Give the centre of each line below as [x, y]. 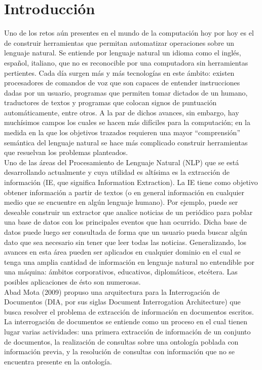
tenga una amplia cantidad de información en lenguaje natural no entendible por [129, 261]
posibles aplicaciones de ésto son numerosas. [72, 281]
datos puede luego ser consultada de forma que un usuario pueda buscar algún [126, 232]
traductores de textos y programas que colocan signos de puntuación [110, 102]
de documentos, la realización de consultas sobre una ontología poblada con [121, 341]
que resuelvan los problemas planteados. [66, 152]
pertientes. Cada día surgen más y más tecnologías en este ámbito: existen [119, 72]
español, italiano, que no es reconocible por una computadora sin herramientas [126, 62]
